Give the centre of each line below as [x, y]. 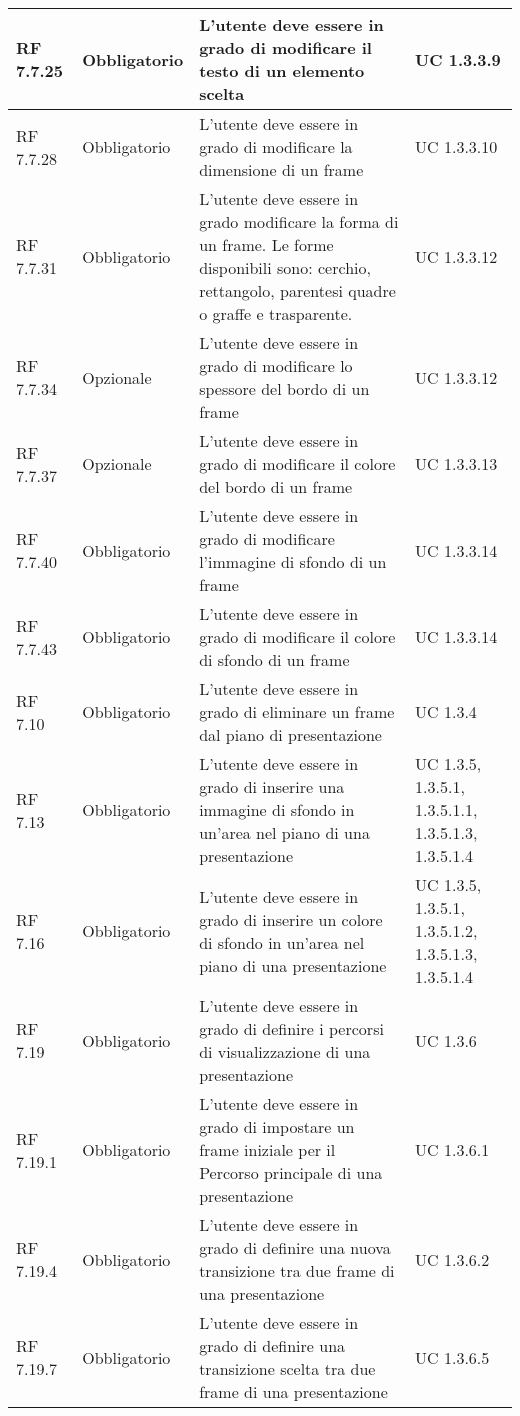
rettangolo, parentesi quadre [297, 290]
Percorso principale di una [291, 1172]
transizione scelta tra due [287, 1368]
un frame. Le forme [266, 244]
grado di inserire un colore [291, 919]
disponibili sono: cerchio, [285, 267]
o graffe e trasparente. [276, 313]
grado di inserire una [272, 786]
